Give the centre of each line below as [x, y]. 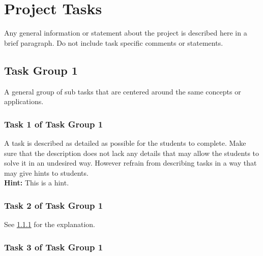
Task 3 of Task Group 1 [54, 247]
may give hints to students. [46, 172]
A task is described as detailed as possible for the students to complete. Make [125, 142]
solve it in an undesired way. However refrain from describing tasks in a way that [130, 163]
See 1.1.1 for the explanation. [50, 224]
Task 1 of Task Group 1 [54, 124]
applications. [24, 101]
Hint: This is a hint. [37, 183]
